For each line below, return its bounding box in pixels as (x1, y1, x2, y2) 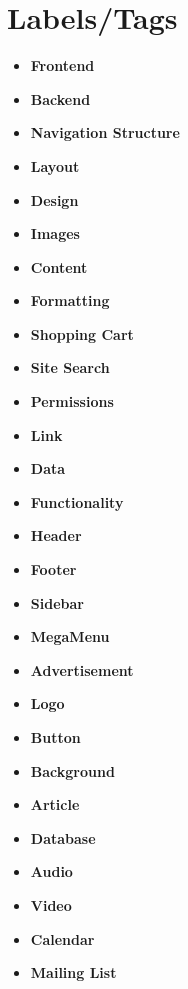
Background (30, 760, 115, 781)
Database (30, 827, 96, 848)
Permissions (30, 391, 114, 412)
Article (30, 794, 80, 815)
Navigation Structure (30, 122, 180, 143)
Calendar (30, 928, 95, 949)
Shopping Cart (30, 323, 134, 344)
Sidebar (30, 592, 84, 613)
